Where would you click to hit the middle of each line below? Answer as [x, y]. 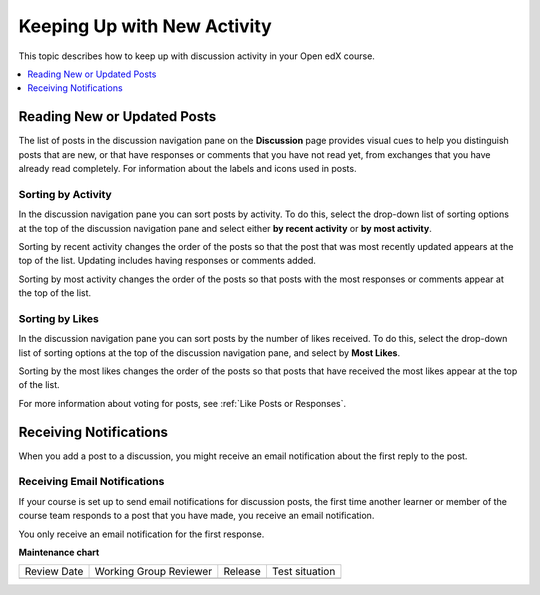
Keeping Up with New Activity [145, 26]
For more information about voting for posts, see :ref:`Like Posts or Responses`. [182, 403]
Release [242, 572]
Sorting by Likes [58, 318]
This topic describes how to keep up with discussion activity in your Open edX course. [196, 56]
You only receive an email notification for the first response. [141, 534]
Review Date [54, 572]
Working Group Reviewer [153, 572]
